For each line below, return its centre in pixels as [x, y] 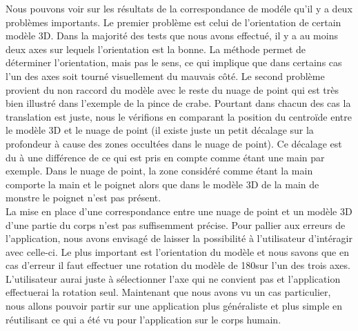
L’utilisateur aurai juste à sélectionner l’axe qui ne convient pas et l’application [173, 278]
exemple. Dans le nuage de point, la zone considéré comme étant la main [159, 171]
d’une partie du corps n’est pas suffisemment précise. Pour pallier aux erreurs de [176, 224]
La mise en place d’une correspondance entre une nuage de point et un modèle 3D [179, 211]
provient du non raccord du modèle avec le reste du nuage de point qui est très [172, 89]
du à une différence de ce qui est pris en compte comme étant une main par [165, 157]
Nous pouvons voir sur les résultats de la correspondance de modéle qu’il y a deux [179, 8]
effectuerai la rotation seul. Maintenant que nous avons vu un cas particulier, [168, 292]
